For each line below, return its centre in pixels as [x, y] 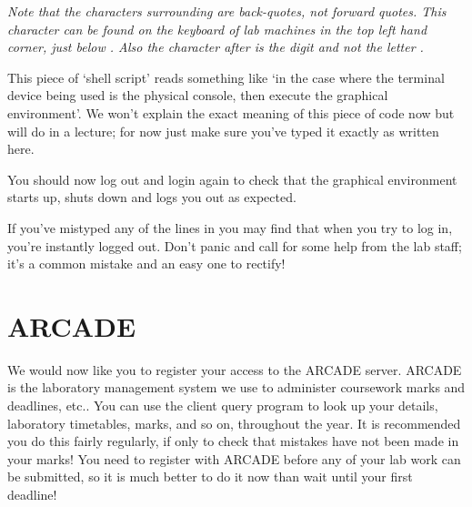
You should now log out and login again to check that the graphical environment [232, 179]
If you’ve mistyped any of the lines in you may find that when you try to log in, [230, 227]
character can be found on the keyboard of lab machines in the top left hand [217, 29]
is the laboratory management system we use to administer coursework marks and [236, 387]
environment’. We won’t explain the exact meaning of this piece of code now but [231, 112]
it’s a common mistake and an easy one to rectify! [146, 264]
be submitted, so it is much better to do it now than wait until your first [210, 477]
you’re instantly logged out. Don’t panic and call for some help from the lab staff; [235, 245]
